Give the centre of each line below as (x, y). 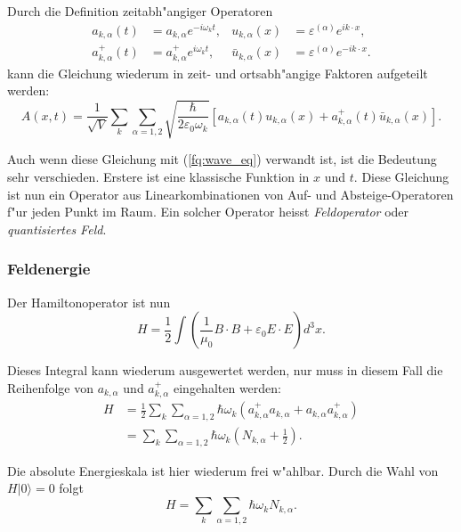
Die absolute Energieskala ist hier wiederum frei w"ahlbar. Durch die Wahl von (223, 470)
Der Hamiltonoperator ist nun (89, 302)
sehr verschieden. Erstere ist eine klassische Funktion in (158, 177)
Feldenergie (49, 269)
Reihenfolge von (51, 387)
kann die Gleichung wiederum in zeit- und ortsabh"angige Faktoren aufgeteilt (218, 73)
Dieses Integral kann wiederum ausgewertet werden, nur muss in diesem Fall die (225, 370)
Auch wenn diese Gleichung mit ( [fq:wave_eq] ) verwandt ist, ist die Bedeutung (222, 159)
